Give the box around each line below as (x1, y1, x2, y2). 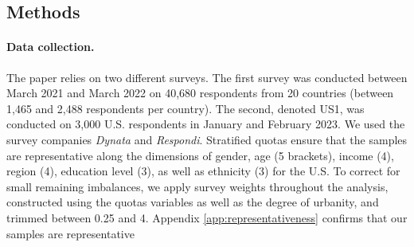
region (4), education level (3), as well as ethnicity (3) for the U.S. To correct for (6, 163, 400, 179)
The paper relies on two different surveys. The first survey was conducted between (6, 69, 408, 85)
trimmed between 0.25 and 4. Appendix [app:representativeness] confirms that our (6, 209, 408, 225)
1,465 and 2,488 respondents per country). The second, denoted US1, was (6, 100, 365, 116)
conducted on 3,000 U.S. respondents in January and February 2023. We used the (6, 116, 405, 132)
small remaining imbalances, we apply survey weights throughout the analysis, (6, 178, 389, 194)
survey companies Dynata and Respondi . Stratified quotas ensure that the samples (6, 131, 408, 147)
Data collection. (6, 38, 95, 55)
